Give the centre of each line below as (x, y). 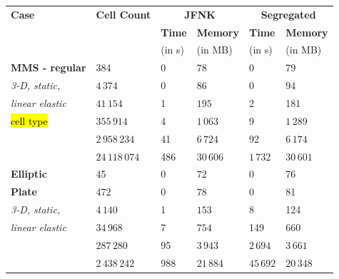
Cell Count (123, 14)
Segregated (288, 14)
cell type (29, 120)
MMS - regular (49, 67)
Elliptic (29, 174)
